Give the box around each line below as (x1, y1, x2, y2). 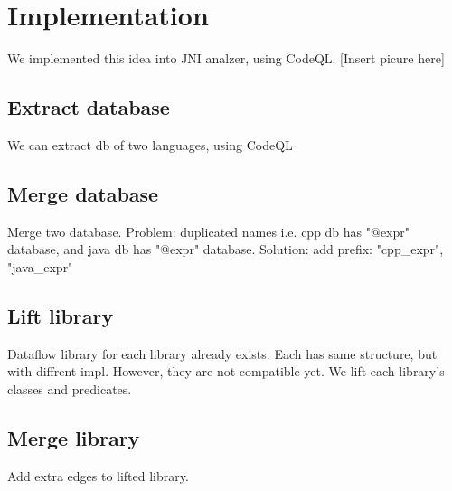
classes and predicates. (7, 379, 132, 398)
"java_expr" (7, 257, 73, 276)
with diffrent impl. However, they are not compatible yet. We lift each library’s (7, 362, 445, 381)
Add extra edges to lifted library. (7, 466, 189, 485)
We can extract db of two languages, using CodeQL (7, 135, 293, 154)
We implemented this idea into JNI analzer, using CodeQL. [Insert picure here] (7, 49, 445, 68)
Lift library (7, 301, 114, 329)
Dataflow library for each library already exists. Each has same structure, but (7, 344, 438, 363)
